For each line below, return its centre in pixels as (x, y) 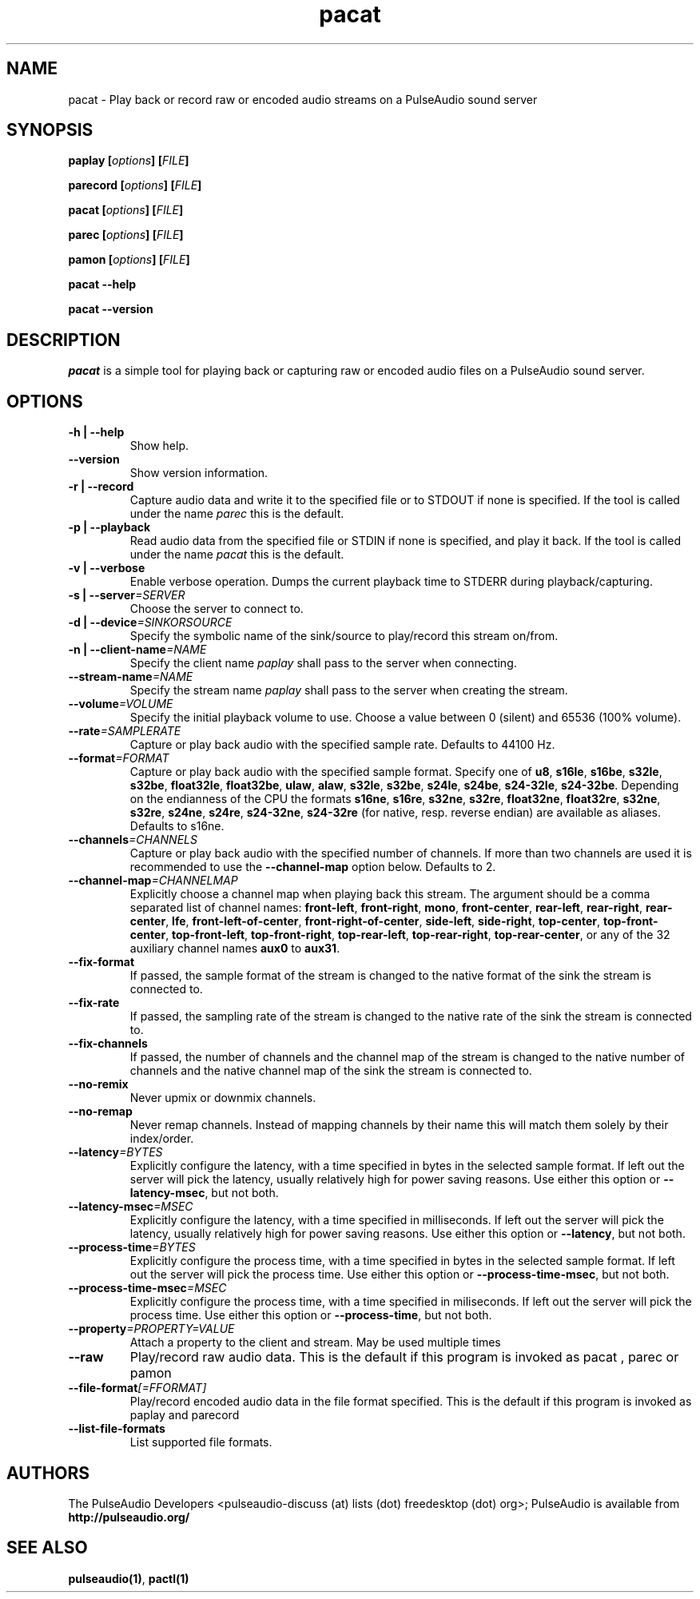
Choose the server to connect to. (217, 609)
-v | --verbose (107, 568)
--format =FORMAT (119, 758)
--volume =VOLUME (121, 704)
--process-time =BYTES (132, 1247)
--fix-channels (108, 1044)
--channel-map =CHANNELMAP (153, 881)
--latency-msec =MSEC (131, 1207)
